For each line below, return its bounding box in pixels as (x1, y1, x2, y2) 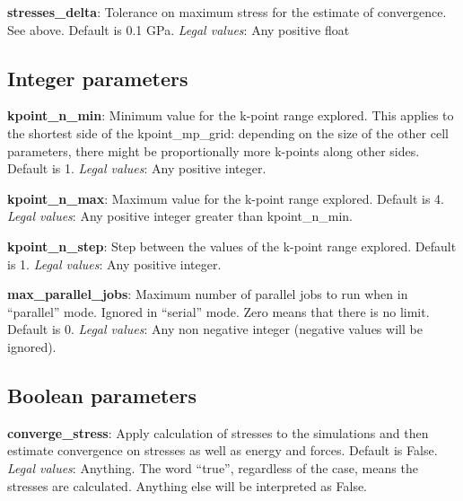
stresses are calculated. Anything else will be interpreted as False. (7, 476, 368, 495)
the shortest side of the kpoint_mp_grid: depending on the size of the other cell (7, 123, 449, 142)
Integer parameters (7, 64, 188, 92)
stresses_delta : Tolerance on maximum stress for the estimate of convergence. (7, 3, 447, 21)
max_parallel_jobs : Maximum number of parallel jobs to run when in (7, 285, 408, 303)
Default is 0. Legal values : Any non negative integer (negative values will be (7, 320, 423, 338)
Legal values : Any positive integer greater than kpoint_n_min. (7, 207, 353, 225)
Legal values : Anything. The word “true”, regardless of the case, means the (7, 458, 418, 477)
